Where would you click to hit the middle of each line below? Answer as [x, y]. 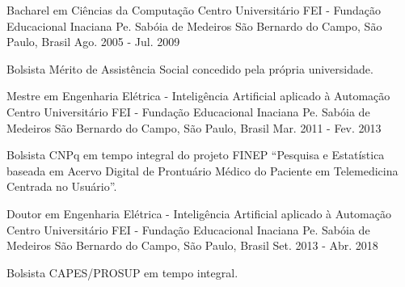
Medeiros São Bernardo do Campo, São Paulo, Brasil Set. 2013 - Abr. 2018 [192, 245]
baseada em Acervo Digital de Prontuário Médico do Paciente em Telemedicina [202, 170]
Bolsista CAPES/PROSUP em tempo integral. [122, 272]
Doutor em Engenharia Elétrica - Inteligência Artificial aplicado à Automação [199, 213]
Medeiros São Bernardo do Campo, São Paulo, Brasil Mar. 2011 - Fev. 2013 [194, 127]
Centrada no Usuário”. [62, 186]
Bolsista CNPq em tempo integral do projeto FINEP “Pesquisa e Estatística [196, 155]
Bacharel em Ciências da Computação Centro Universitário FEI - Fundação [194, 10]
